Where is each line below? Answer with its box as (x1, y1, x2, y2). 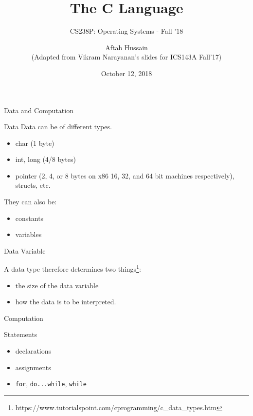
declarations (15, 346, 52, 356)
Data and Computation (4, 105, 73, 115)
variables (15, 229, 42, 239)
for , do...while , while (15, 378, 87, 389)
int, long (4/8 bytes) (15, 154, 76, 164)
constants (15, 213, 44, 223)
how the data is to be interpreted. (15, 297, 116, 307)
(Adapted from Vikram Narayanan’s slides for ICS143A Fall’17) (31, 52, 222, 62)
